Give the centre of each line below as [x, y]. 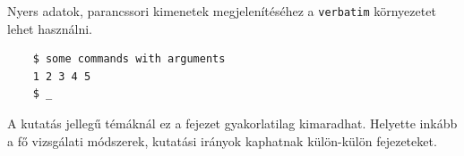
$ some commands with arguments [129, 59]
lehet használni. [50, 28]
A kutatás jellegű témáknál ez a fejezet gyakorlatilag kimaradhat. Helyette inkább [232, 123]
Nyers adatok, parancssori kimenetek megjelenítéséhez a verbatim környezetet [222, 11]
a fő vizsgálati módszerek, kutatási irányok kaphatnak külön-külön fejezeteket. [222, 140]
